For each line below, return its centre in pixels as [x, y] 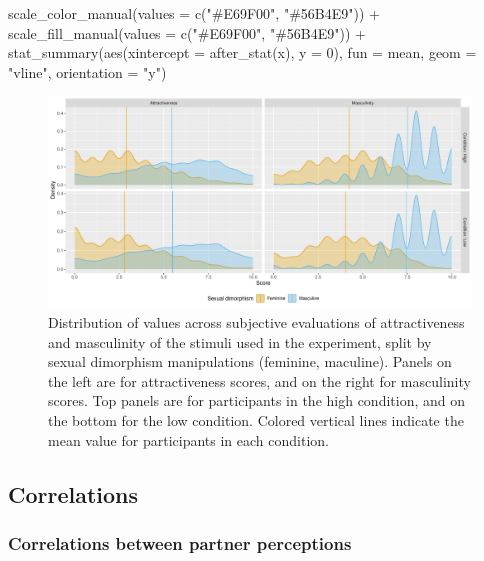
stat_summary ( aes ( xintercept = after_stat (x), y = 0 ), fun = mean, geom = [242, 52]
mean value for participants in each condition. [188, 439]
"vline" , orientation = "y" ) [87, 71]
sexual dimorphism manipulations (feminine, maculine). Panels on [250, 361]
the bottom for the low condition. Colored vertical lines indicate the [256, 419]
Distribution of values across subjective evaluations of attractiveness [256, 321]
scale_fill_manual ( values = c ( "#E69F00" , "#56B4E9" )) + [187, 32]
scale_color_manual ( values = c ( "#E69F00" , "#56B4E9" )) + [194, 13]
